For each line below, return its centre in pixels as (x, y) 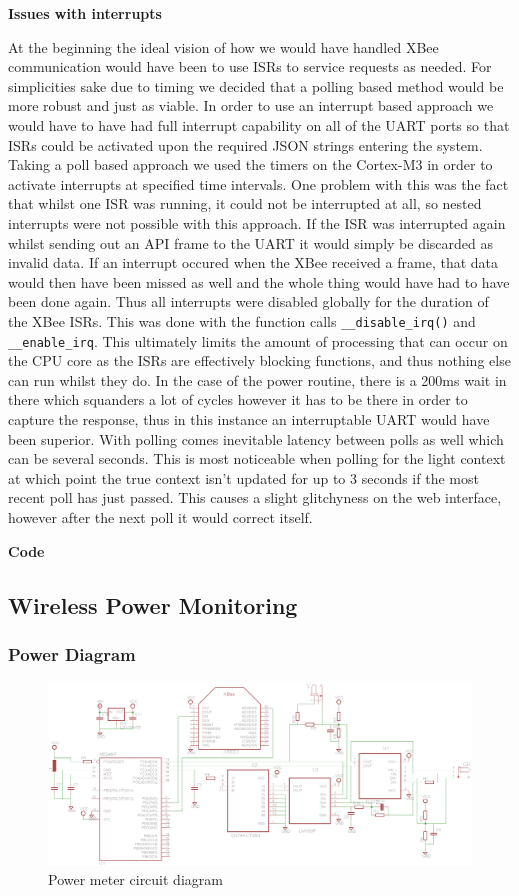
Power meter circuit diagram (135, 879)
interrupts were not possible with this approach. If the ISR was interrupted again (257, 222)
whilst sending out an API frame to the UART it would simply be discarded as (251, 242)
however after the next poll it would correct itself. (160, 516)
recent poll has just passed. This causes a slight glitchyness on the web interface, (255, 497)
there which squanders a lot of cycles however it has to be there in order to (238, 399)
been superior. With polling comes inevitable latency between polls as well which (256, 438)
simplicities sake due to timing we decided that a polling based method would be (256, 85)
